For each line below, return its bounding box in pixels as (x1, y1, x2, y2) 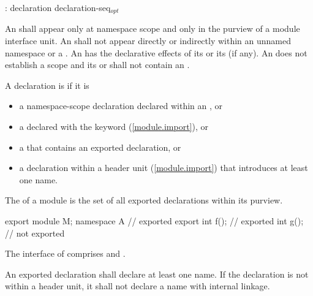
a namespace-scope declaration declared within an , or (19, 99, 222, 112)
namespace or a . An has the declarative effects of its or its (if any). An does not (5, 46, 307, 59)
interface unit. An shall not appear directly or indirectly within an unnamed (5, 34, 292, 47)
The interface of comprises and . (5, 247, 126, 260)
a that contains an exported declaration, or (19, 140, 181, 153)
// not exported (5, 226, 65, 239)
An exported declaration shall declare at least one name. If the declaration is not (5, 267, 309, 280)
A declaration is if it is (5, 78, 89, 91)
